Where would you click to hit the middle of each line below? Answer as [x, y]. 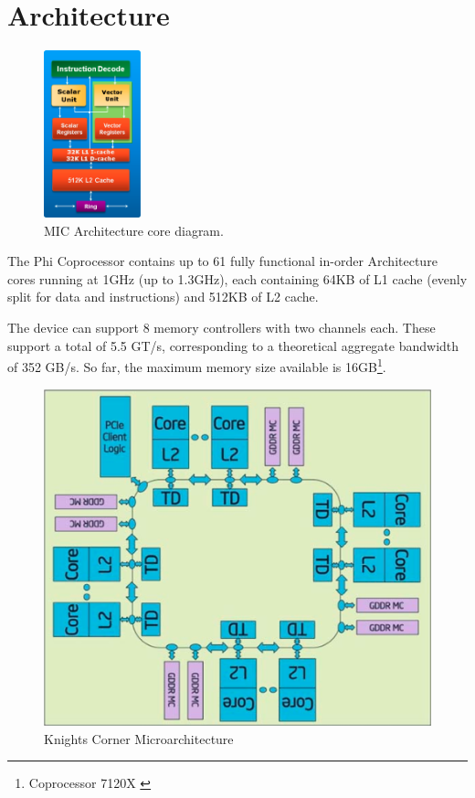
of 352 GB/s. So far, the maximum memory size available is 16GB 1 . [197, 365]
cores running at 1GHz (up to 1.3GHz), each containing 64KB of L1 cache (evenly [237, 278]
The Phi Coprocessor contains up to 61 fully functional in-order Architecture [222, 261]
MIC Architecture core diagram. [134, 230]
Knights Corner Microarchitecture [139, 738]
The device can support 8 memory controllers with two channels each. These [222, 328]
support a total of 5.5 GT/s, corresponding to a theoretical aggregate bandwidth [233, 345]
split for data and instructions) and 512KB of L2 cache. [163, 297]
